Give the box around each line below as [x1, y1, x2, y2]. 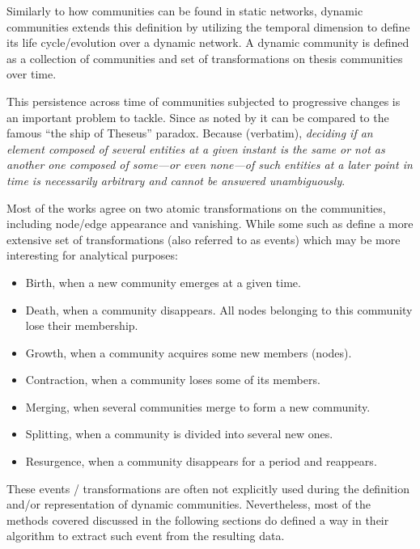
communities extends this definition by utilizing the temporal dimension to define [6, 18, 410, 35]
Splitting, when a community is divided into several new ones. [25, 425, 333, 442]
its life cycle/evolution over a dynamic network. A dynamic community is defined [6, 34, 409, 51]
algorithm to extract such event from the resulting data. [6, 527, 285, 544]
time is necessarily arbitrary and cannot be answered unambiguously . [6, 171, 346, 188]
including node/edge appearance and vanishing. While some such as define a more [6, 215, 414, 232]
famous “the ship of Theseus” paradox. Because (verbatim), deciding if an [6, 125, 373, 141]
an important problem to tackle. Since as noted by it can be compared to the [6, 108, 389, 125]
